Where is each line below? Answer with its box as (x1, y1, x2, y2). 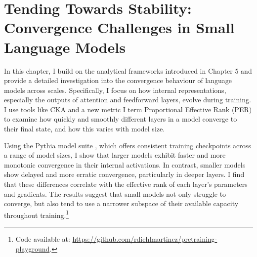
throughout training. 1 (4, 208, 69, 220)
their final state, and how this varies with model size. (4, 124, 165, 134)
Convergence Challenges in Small (4, 17, 235, 38)
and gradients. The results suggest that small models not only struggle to (4, 188, 226, 199)
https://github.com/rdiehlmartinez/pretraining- (72, 234, 217, 244)
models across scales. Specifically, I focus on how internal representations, (4, 85, 226, 95)
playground (15, 243, 50, 254)
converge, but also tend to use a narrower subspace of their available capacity (4, 198, 239, 209)
